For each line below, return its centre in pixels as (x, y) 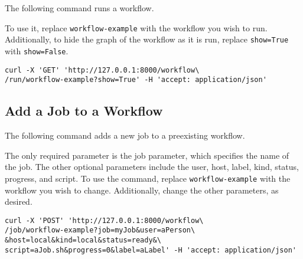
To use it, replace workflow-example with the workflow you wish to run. (136, 27)
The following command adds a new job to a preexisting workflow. (125, 135)
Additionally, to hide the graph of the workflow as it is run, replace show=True (147, 39)
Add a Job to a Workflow (84, 111)
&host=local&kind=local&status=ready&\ (83, 240)
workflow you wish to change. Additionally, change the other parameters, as (142, 190)
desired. (19, 201)
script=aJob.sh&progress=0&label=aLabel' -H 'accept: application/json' (151, 250)
